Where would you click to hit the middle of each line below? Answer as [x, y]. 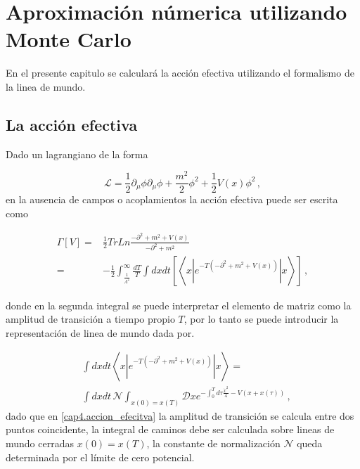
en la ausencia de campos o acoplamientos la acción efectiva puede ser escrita [172, 199]
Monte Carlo [69, 39]
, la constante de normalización [213, 443]
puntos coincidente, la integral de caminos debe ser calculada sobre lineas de [170, 429]
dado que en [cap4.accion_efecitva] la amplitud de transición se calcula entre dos [180, 415]
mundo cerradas [40, 443]
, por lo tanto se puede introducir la [261, 319]
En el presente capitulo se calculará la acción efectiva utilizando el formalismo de [180, 73]
